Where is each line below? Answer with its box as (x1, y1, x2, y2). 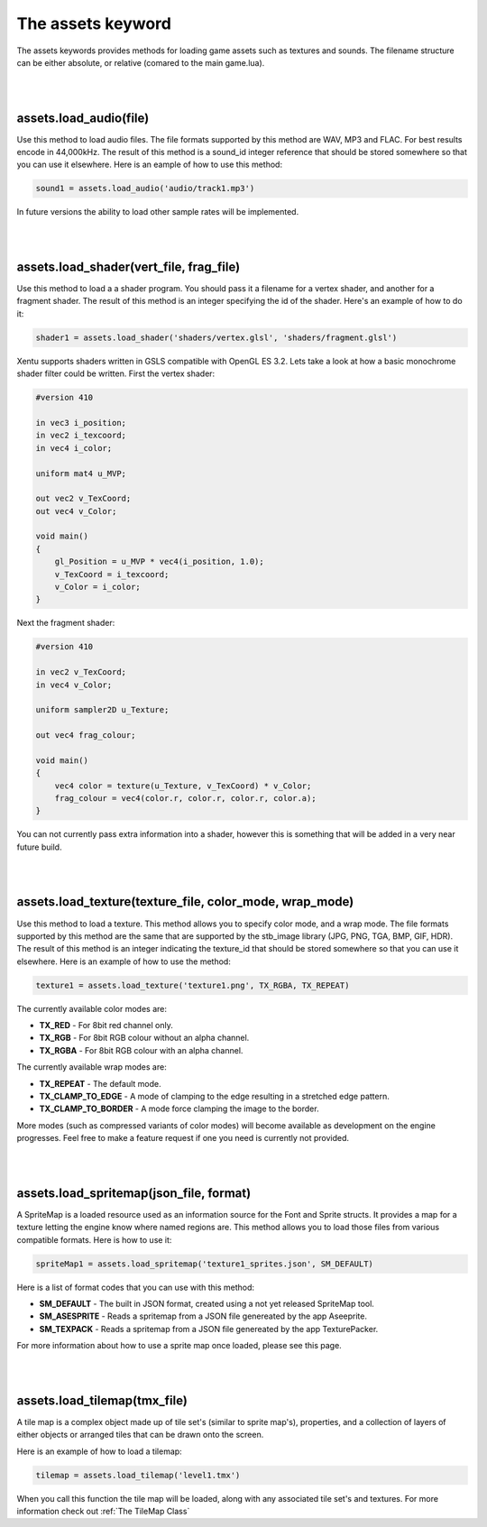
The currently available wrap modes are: (16, 1062, 167, 1072)
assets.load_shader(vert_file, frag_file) (16, 259, 241, 274)
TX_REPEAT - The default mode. (39, 1078, 161, 1089)
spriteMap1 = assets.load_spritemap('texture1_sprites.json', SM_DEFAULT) (35, 1258, 374, 1269)
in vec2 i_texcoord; (35, 430, 126, 441)
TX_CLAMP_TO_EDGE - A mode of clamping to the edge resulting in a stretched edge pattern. (39, 1091, 390, 1102)
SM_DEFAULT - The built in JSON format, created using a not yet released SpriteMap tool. (39, 1299, 374, 1310)
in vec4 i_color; (35, 443, 113, 453)
